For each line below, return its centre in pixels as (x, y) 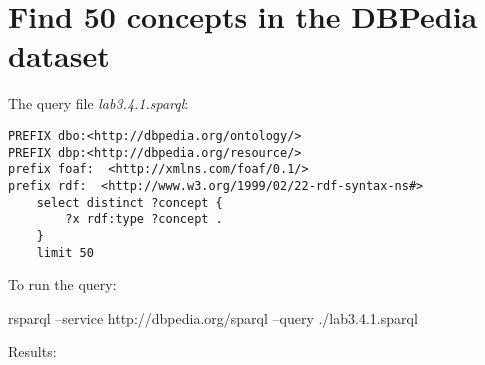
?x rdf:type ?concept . (144, 219)
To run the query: (62, 284)
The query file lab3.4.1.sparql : (98, 103)
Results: (32, 351)
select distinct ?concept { (129, 202)
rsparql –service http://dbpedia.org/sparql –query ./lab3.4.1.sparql (213, 317)
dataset (59, 55)
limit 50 (65, 252)
